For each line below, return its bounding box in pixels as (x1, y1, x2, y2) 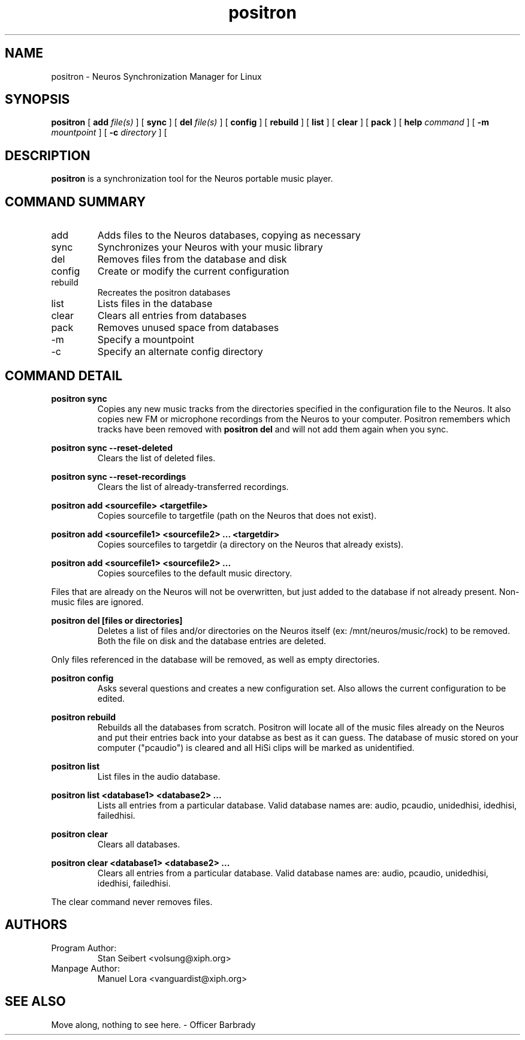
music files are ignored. (51, 596, 144, 607)
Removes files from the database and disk (97, 253, 287, 266)
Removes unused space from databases (97, 321, 279, 334)
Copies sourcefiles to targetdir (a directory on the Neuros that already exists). (97, 539, 404, 549)
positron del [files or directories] (51, 615, 183, 626)
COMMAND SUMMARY (5, 194, 146, 209)
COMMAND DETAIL (5, 368, 123, 383)
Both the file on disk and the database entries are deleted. (97, 635, 327, 646)
